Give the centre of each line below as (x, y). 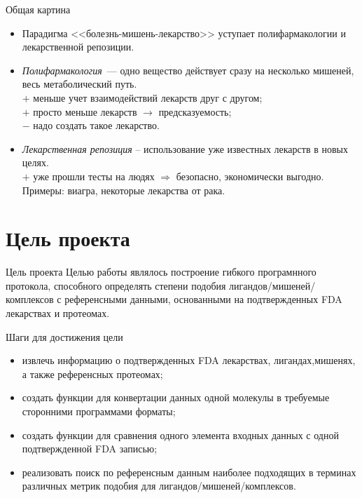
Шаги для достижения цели (64, 336)
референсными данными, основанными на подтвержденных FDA (203, 299)
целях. (35, 162)
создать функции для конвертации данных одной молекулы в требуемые (176, 397)
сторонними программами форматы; (99, 411)
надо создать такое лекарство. (96, 125)
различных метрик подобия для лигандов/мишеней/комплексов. (159, 486)
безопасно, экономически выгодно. (250, 176)
